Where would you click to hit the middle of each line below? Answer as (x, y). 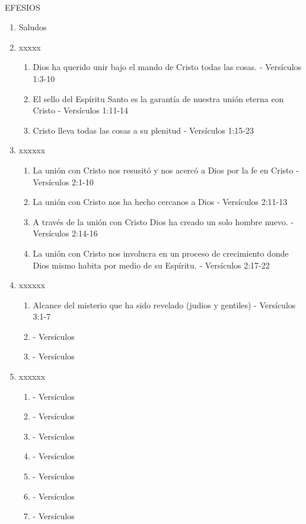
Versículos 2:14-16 (65, 233)
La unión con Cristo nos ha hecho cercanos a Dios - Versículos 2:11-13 (160, 202)
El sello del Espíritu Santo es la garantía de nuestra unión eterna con (158, 98)
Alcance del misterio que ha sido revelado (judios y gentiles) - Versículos (164, 304)
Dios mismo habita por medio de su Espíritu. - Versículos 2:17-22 (151, 265)
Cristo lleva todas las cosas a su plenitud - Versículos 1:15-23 (144, 130)
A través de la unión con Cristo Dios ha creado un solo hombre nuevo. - (163, 221)
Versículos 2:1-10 (63, 181)
